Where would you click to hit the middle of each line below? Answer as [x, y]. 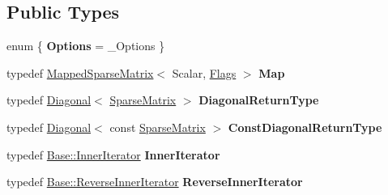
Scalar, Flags [204, 72]
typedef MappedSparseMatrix [80, 72]
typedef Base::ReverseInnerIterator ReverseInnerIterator [155, 182]
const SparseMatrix [158, 127]
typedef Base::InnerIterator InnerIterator [113, 154]
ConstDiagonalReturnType [305, 127]
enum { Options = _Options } [86, 46]
